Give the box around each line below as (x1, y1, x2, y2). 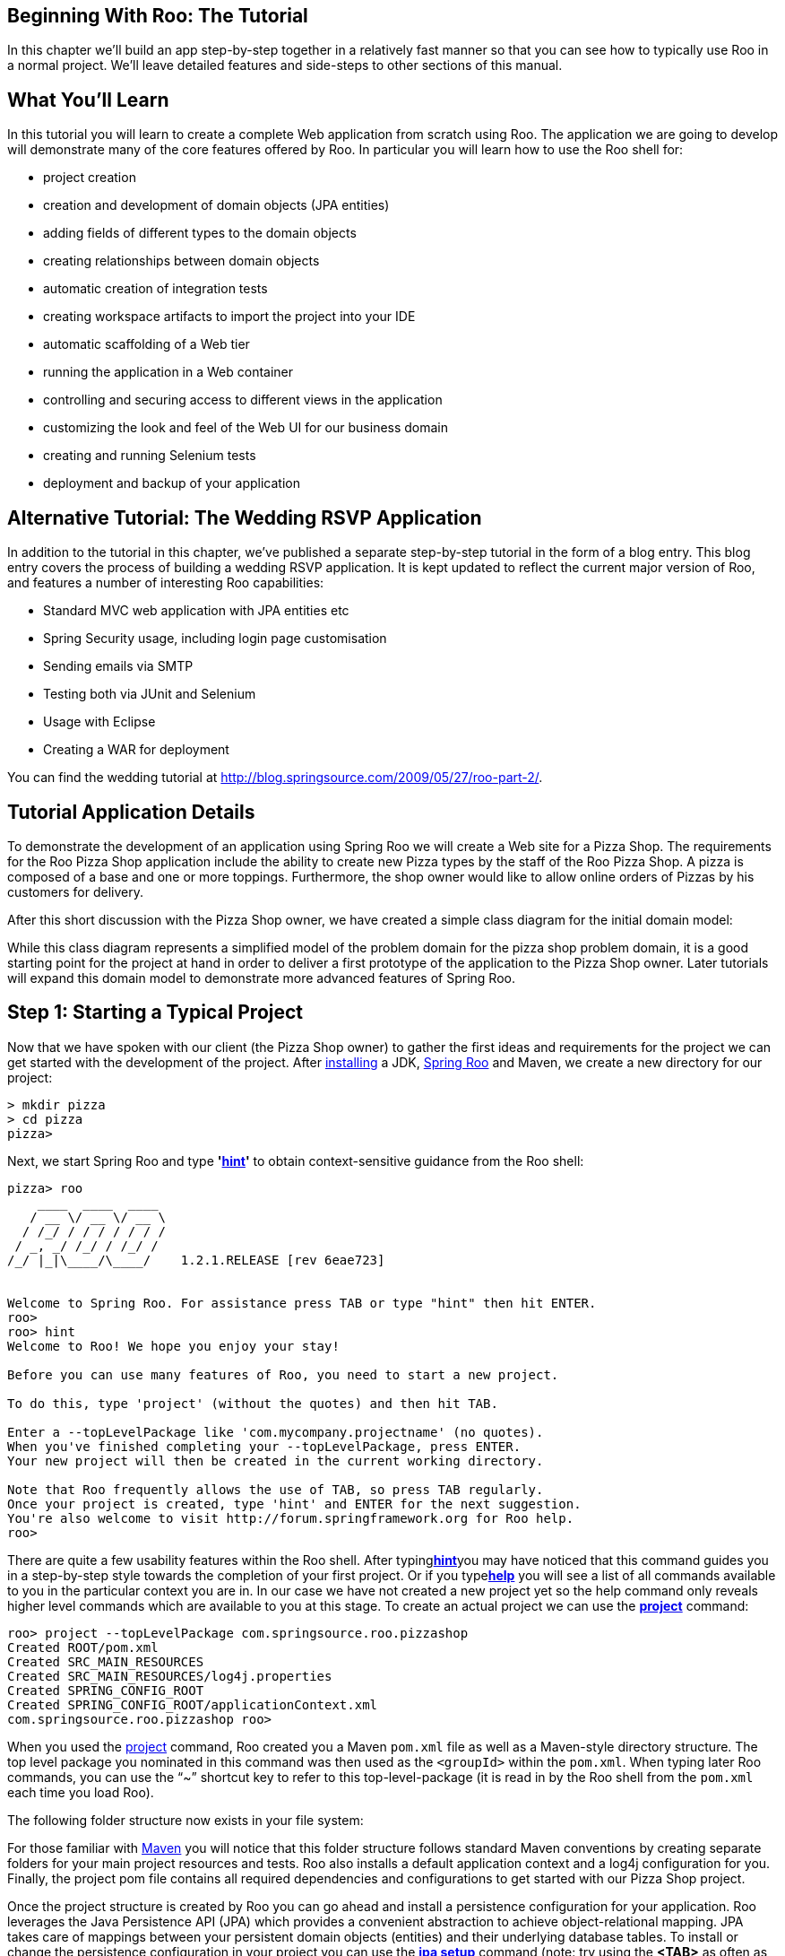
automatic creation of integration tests (43, 281, 268, 297)
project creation (43, 170, 136, 186)
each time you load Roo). (7, 1784, 154, 1800)
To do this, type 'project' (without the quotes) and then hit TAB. (7, 1395, 498, 1411)
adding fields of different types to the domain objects (43, 225, 357, 241)
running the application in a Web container (43, 364, 294, 380)
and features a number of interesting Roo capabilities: (7, 575, 324, 591)
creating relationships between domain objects (43, 253, 320, 269)
